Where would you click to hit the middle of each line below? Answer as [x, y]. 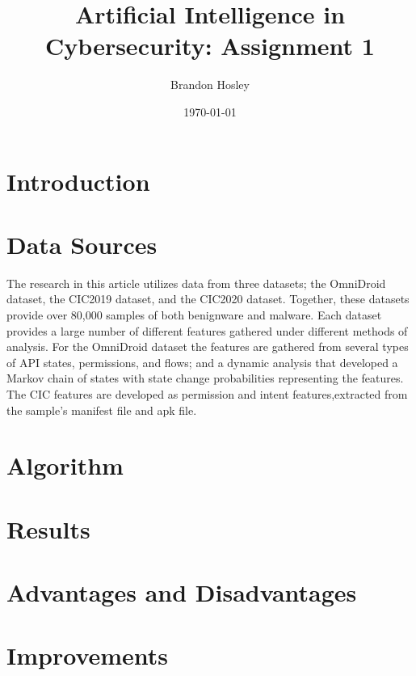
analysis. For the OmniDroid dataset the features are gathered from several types [208, 346]
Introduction [78, 181]
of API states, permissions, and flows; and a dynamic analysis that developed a [202, 362]
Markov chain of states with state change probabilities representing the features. [205, 378]
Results [48, 528]
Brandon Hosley [210, 84]
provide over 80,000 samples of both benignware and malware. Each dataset [194, 315]
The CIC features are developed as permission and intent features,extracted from [207, 393]
